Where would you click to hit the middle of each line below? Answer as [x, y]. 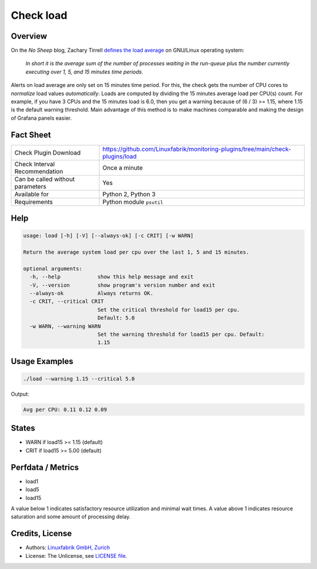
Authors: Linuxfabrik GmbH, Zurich [68, 548]
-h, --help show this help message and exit [112, 277]
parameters [30, 186]
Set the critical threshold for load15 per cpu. [168, 309]
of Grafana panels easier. [41, 118]
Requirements [33, 201]
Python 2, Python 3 [129, 194]
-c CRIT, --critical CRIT [67, 302]
